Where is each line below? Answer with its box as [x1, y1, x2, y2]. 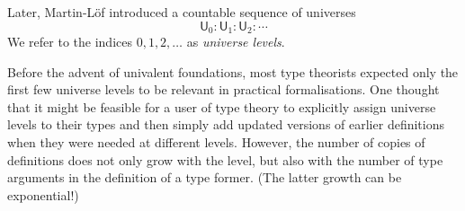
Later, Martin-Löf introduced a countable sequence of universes [7, 3, 356, 21]
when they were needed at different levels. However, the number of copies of [7, 133, 425, 152]
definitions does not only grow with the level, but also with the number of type [7, 150, 443, 169]
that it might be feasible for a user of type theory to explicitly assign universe [7, 97, 436, 116]
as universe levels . [186, 32, 285, 51]
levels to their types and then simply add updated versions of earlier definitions [7, 115, 444, 134]
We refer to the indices [7, 32, 132, 51]
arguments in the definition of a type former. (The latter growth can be [7, 168, 402, 187]
